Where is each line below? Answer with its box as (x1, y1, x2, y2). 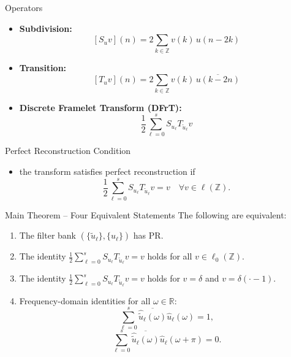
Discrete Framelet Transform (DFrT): (19, 101, 182, 113)
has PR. (133, 229, 164, 242)
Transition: (19, 61, 67, 74)
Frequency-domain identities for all (19, 294, 151, 307)
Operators (5, 1, 43, 13)
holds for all (147, 250, 192, 263)
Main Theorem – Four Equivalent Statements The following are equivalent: (5, 208, 287, 221)
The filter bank (19, 229, 77, 242)
